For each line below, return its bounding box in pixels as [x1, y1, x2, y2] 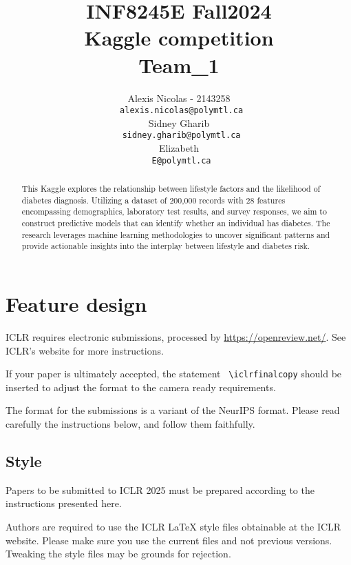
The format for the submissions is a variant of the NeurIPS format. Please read [6, 403, 340, 417]
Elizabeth [158, 141, 200, 155]
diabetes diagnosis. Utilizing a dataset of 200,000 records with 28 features [21, 194, 286, 206]
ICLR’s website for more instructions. [6, 343, 164, 357]
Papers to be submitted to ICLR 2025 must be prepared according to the [6, 482, 315, 497]
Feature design [6, 289, 147, 317]
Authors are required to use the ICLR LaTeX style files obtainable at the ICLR [6, 519, 341, 533]
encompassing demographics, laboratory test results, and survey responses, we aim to [21, 206, 327, 217]
